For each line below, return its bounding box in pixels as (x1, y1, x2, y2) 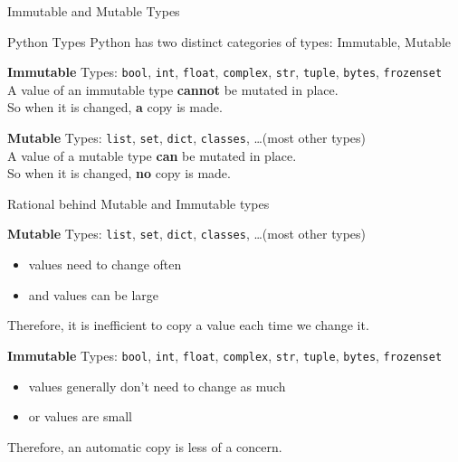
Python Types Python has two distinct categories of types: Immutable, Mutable (7, 32, 452, 51)
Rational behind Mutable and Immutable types (7, 193, 270, 212)
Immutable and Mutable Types (7, 2, 180, 20)
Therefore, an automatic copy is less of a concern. (7, 437, 282, 456)
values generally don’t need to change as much (28, 376, 286, 395)
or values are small (28, 407, 132, 426)
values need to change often (28, 255, 182, 274)
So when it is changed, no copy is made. (7, 164, 231, 183)
